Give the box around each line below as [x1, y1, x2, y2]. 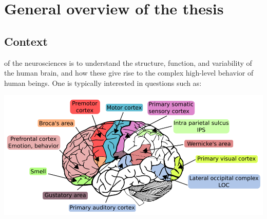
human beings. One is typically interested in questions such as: [4, 77, 202, 88]
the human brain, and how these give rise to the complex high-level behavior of [4, 67, 254, 78]
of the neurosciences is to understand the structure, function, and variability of [4, 57, 252, 68]
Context [4, 33, 48, 49]
